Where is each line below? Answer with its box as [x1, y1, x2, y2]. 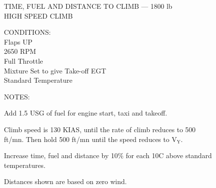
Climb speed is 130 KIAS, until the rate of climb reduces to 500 [4, 124, 196, 134]
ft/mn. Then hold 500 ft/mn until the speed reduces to [4, 134, 169, 144]
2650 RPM [4, 46, 36, 56]
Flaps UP [4, 36, 33, 47]
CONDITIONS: [4, 27, 51, 37]
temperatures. [4, 160, 46, 170]
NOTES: [4, 91, 30, 101]
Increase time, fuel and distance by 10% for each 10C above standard [4, 150, 212, 161]
